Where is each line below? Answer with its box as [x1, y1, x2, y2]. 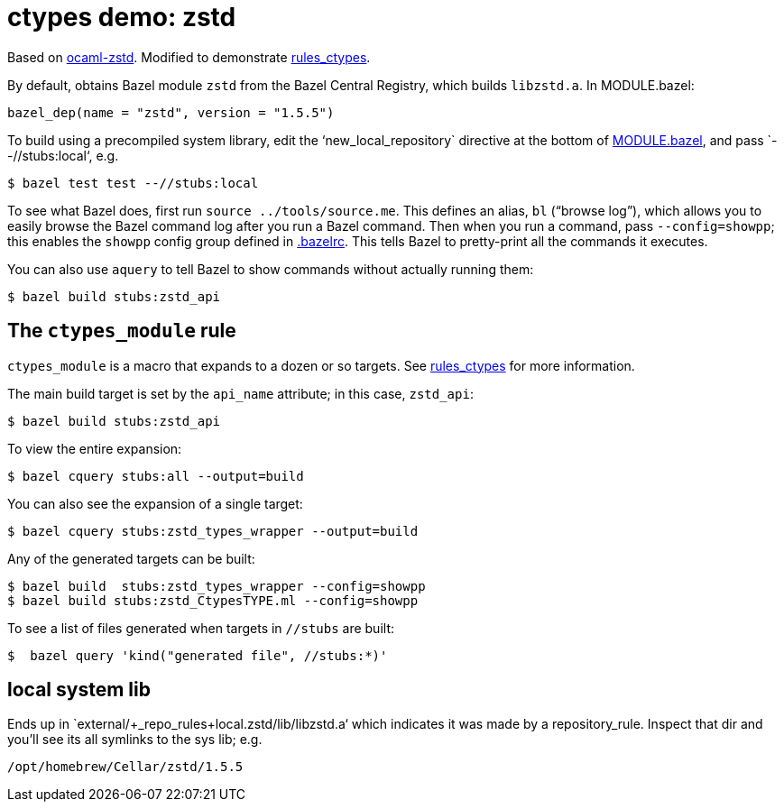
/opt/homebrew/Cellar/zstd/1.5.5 [7, 759, 244, 775]
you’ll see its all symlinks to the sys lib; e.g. [7, 731, 263, 748]
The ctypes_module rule [7, 319, 236, 343]
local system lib [7, 678, 151, 702]
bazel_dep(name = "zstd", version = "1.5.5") [7, 105, 335, 120]
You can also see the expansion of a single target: [7, 495, 303, 511]
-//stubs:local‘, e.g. [7, 147, 119, 163]
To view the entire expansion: [7, 440, 182, 456]
